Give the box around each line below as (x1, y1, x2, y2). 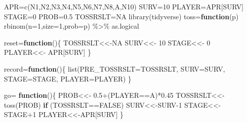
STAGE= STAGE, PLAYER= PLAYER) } (4, 73, 132, 83)
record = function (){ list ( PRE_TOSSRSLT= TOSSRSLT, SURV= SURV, (4, 63, 225, 74)
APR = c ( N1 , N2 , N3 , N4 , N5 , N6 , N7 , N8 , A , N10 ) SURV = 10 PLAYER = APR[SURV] (4, 1, 244, 11)
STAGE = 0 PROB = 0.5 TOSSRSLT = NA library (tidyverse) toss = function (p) (4, 11, 239, 21)
